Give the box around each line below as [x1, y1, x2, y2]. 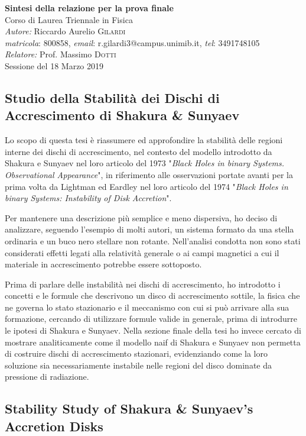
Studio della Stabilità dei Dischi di [5, 88, 220, 106]
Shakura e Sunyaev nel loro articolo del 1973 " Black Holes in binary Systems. [5, 157, 285, 169]
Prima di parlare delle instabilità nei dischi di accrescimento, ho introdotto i [5, 277, 281, 290]
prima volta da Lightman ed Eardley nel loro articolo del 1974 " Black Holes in [5, 180, 288, 192]
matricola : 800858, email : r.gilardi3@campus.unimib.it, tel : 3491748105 [5, 36, 260, 49]
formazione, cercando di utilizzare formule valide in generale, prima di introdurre [5, 312, 298, 325]
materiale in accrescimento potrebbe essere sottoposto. [5, 258, 202, 270]
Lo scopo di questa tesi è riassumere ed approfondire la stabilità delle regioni [5, 134, 283, 146]
